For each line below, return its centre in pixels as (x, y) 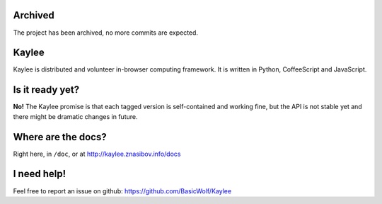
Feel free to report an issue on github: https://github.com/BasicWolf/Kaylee (122, 191)
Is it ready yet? (46, 90)
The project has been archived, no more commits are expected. (105, 33)
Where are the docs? (60, 137)
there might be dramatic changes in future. (75, 116)
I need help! (40, 174)
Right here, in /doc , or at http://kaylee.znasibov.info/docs (97, 154)
